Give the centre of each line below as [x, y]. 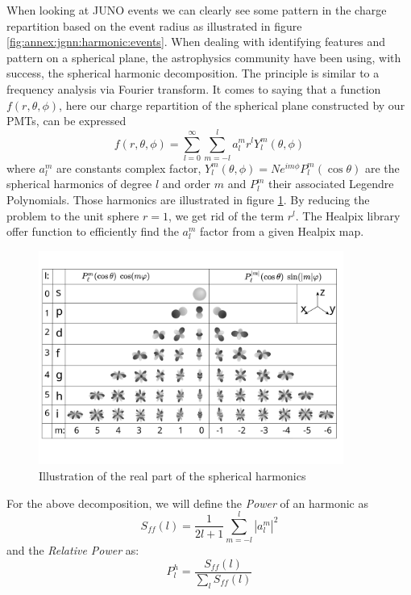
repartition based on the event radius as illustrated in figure [154, 25]
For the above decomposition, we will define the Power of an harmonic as [187, 503]
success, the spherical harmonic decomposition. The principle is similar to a [193, 73]
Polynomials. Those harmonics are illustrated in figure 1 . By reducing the [188, 200]
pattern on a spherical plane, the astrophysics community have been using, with [204, 57]
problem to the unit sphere [73, 215]
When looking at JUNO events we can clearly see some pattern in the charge [197, 10]
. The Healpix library [348, 215]
